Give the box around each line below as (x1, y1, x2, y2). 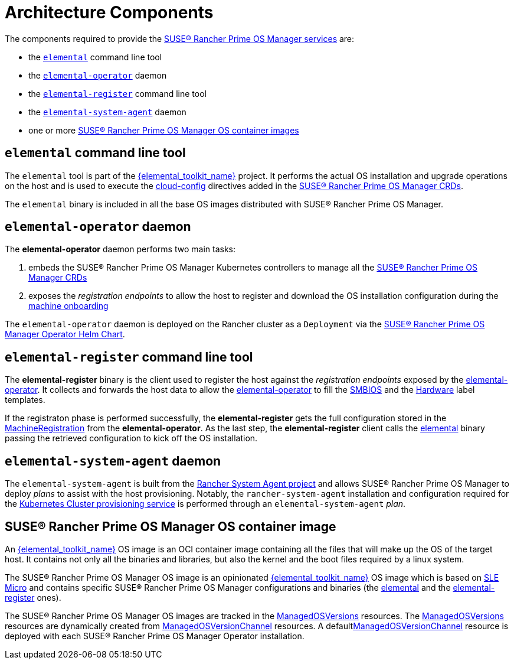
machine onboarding (28, 301, 109, 311)
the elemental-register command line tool (28, 88, 207, 99)
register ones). (5, 592, 61, 603)
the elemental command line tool (28, 51, 162, 62)
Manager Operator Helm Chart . (5, 329, 125, 340)
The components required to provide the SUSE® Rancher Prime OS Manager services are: (5, 33, 355, 44)
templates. (5, 395, 45, 405)
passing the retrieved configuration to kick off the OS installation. (5, 433, 258, 444)
